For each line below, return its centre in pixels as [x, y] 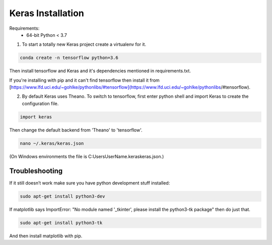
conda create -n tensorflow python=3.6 [69, 58]
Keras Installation [47, 13]
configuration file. [40, 103]
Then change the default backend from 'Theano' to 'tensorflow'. [76, 130]
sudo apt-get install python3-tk [61, 223]
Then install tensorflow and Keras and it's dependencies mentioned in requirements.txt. [100, 71]
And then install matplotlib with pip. [46, 236]
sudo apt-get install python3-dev [62, 196]
